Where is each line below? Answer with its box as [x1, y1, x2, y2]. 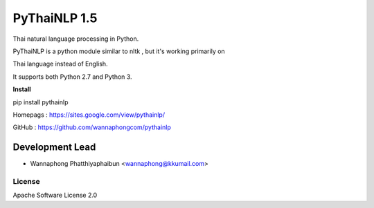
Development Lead [12, 142, 96, 153]
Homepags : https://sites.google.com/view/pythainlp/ [12, 111, 166, 119]
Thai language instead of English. [12, 59, 108, 68]
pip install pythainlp [12, 97, 69, 106]
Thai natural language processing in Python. [12, 35, 139, 43]
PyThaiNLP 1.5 [12, 10, 98, 26]
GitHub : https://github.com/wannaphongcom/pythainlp [12, 123, 171, 131]
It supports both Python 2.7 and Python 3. [12, 73, 132, 81]
